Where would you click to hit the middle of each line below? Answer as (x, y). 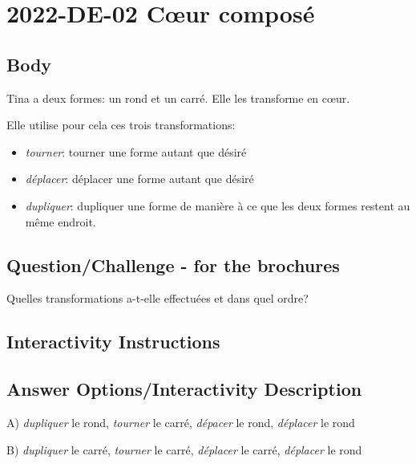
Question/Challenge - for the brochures (173, 265)
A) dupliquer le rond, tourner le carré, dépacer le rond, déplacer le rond (181, 422)
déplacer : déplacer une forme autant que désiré (139, 179)
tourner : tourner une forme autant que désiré (136, 151)
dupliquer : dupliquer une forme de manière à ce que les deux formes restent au (218, 205)
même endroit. (61, 221)
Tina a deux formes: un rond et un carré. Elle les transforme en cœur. (178, 98)
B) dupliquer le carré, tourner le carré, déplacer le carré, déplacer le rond (184, 449)
